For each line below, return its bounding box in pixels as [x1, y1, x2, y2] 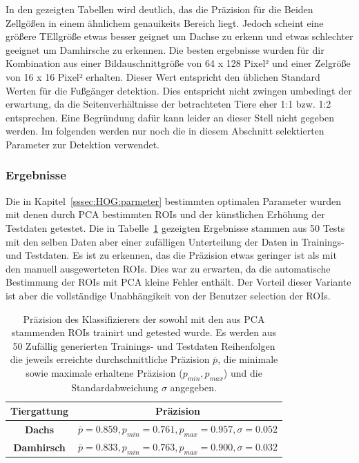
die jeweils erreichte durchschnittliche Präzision [10, 352, 210, 366]
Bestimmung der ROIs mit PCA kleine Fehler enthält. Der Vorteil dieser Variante [6, 275, 351, 289]
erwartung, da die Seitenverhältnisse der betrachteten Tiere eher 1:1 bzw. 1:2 [6, 97, 331, 111]
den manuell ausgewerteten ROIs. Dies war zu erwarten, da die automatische [6, 261, 331, 275]
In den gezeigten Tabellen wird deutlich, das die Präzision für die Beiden [6, 2, 313, 16]
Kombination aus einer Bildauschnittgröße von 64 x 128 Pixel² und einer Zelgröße [6, 56, 351, 70]
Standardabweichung [71, 380, 159, 394]
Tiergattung [10, 404, 69, 418]
